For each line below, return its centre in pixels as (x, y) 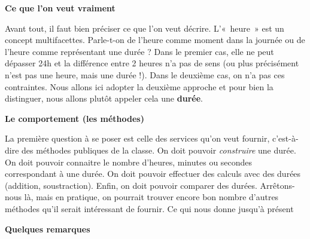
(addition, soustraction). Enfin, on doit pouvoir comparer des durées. (131, 185)
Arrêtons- (277, 185)
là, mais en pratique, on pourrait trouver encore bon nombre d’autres (151, 197)
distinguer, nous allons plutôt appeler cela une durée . (104, 98)
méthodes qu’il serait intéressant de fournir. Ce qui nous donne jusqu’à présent (149, 208)
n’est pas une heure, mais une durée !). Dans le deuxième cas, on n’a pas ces (145, 74)
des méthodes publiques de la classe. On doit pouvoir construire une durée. (159, 150)
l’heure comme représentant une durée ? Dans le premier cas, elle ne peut (139, 51)
